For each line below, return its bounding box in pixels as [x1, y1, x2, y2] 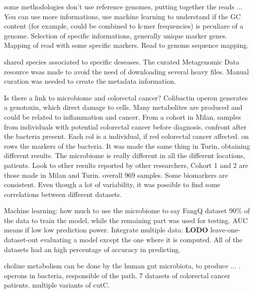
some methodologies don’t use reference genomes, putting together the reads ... [4, 1, 243, 11]
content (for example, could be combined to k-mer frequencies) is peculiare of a [4, 21, 244, 31]
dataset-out [4, 234, 38, 245]
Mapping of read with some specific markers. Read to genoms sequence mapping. [4, 40, 249, 50]
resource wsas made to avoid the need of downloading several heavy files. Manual [4, 66, 249, 76]
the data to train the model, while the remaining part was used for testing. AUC [4, 215, 248, 225]
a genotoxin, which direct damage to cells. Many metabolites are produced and [4, 102, 243, 112]
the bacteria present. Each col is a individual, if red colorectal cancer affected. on [4, 131, 249, 141]
